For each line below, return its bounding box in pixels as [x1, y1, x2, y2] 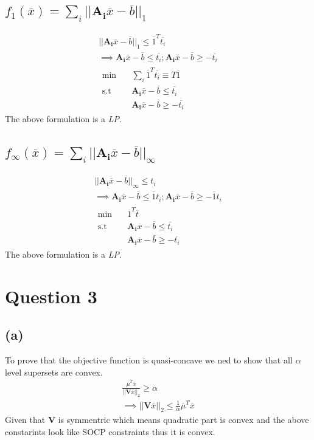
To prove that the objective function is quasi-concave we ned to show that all [5, 353, 293, 366]
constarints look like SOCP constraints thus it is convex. [5, 425, 215, 438]
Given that [5, 413, 46, 426]
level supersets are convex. [5, 365, 103, 378]
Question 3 [5, 283, 97, 308]
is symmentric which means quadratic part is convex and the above [58, 413, 309, 426]
